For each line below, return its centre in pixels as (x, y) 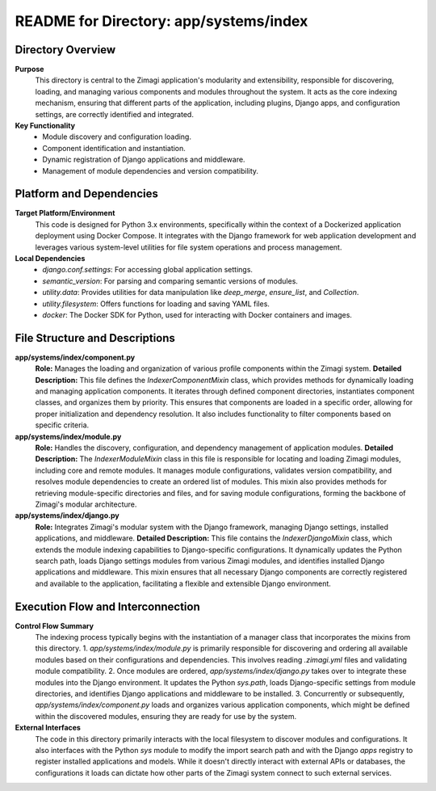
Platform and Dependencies (87, 194)
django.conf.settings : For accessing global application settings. (148, 270)
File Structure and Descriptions (95, 338)
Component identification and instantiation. (114, 148)
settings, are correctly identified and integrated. (114, 114)
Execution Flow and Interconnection (108, 606)
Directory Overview (65, 50)
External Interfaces (48, 728)
